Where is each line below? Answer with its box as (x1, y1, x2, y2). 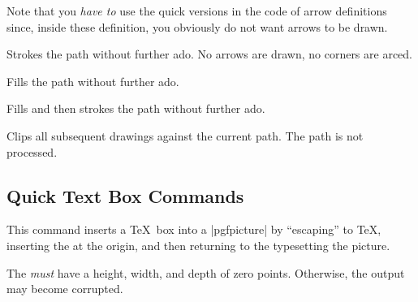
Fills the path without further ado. (6, 72, 179, 89)
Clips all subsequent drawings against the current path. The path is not (6, 127, 364, 144)
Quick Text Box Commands (6, 183, 244, 208)
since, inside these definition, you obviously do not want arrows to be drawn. (6, 18, 388, 35)
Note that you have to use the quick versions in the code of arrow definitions (6, 2, 387, 19)
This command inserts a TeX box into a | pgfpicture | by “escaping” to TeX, (6, 221, 381, 238)
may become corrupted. (6, 280, 123, 297)
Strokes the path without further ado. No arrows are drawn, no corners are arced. (6, 45, 413, 63)
